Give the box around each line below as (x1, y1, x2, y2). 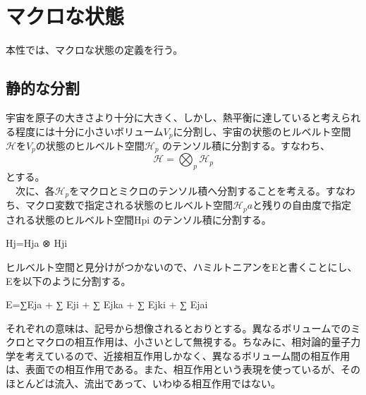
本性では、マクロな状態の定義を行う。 (6, 42, 183, 57)
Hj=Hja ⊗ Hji (6, 236, 68, 250)
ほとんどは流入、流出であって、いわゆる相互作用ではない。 (6, 376, 281, 391)
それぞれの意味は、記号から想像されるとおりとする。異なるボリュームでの (6, 320, 351, 335)
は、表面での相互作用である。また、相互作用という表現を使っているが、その (6, 362, 360, 377)
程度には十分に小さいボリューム (15, 123, 164, 138)
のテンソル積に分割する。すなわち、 (162, 138, 331, 152)
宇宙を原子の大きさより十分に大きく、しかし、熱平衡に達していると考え (6, 109, 341, 124)
